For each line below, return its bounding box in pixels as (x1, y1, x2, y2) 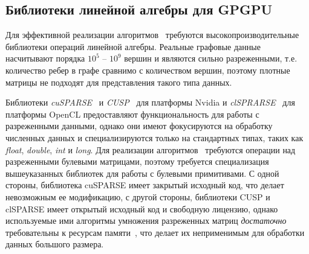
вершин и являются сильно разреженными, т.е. (124, 52, 298, 65)
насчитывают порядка (5, 52, 85, 65)
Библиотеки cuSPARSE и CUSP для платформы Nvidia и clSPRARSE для (5, 96, 295, 109)
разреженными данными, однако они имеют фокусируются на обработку (5, 119, 273, 132)
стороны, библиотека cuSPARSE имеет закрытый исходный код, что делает (5, 179, 284, 191)
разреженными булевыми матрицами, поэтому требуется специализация (5, 155, 269, 168)
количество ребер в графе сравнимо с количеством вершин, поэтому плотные (5, 63, 290, 76)
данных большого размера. (5, 238, 104, 250)
